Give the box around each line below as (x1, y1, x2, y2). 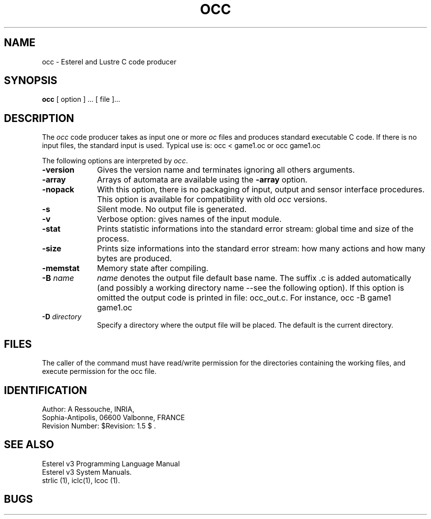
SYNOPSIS (4, 74, 58, 87)
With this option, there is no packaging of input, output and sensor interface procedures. (97, 184, 425, 195)
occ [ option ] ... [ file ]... (42, 95, 121, 104)
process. (97, 234, 129, 244)
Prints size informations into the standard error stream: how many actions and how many (97, 244, 426, 254)
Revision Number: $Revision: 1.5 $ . (42, 421, 156, 430)
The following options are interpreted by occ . (42, 156, 188, 165)
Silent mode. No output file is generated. (97, 204, 247, 214)
